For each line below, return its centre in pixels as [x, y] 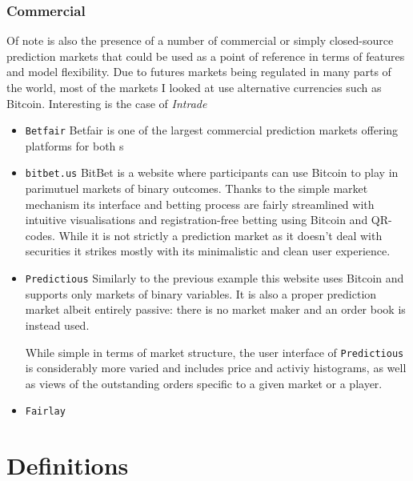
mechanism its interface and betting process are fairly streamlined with [200, 204]
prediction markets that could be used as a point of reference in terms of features [206, 56]
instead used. [57, 325]
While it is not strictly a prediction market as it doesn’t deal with [221, 235]
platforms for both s [74, 145]
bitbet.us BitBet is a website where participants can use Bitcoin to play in [212, 172]
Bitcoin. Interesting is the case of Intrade [107, 103]
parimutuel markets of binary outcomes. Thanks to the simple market [196, 188]
